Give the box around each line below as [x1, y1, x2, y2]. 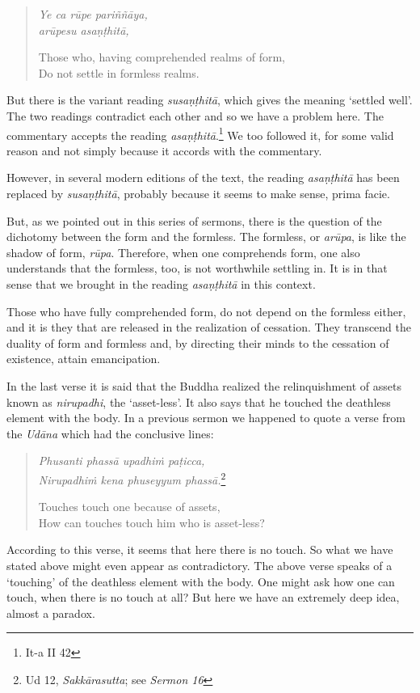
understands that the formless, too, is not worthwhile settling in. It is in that [6, 260, 388, 277]
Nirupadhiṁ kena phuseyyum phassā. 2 [38, 468, 226, 488]
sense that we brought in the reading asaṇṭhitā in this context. [6, 275, 316, 292]
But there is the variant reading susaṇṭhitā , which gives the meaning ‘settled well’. [6, 91, 413, 108]
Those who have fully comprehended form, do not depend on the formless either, [6, 302, 406, 319]
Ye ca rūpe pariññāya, [38, 6, 148, 22]
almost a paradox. [6, 604, 95, 621]
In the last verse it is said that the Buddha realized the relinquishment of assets [6, 377, 401, 394]
